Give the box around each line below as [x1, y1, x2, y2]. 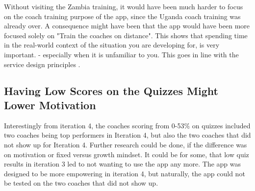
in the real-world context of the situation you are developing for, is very [4, 40, 220, 50]
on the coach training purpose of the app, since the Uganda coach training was [4, 11, 241, 21]
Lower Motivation [4, 97, 96, 112]
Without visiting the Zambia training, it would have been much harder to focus [4, 1, 243, 11]
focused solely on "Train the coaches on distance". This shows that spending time [4, 30, 248, 40]
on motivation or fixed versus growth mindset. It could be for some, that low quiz [4, 149, 249, 159]
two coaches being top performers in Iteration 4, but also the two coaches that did [4, 130, 251, 140]
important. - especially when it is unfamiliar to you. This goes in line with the [4, 49, 239, 59]
